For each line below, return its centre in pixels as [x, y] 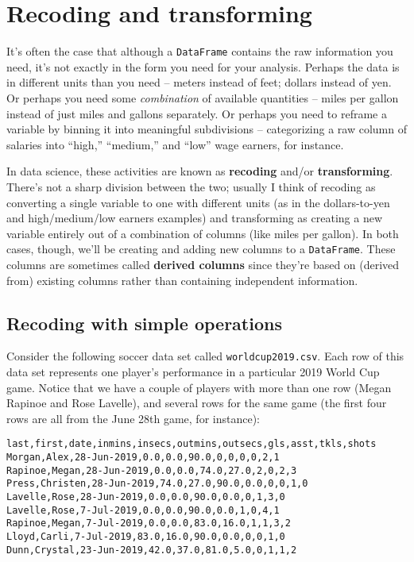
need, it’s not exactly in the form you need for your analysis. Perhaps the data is [203, 66]
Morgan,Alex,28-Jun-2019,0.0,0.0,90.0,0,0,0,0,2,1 [143, 458]
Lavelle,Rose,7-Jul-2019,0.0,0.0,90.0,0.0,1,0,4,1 [143, 510]
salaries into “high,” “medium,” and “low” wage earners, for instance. [175, 144]
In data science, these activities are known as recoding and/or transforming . [200, 171]
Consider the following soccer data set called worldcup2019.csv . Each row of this [205, 356]
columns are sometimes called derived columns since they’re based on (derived [203, 264]
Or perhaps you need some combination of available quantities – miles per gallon [203, 97]
